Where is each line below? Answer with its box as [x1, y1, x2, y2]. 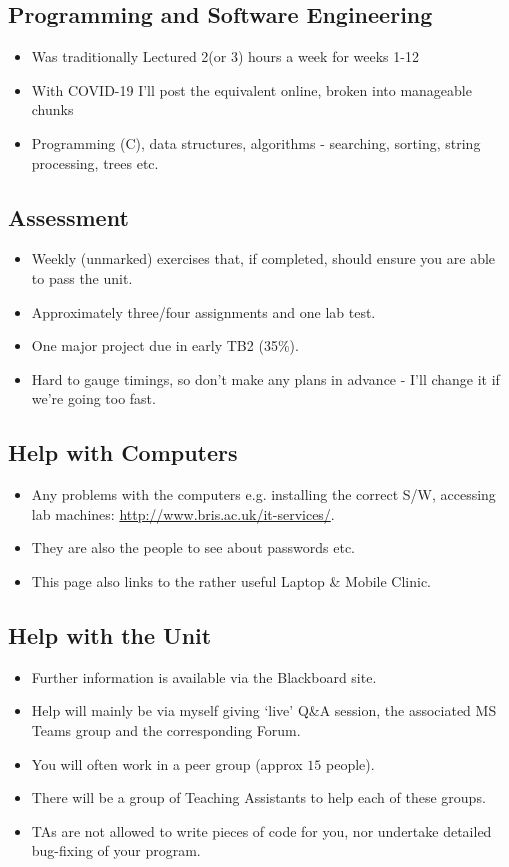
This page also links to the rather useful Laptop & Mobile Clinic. [31, 570, 432, 591]
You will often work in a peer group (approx [31, 753, 303, 774]
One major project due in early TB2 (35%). [31, 335, 299, 356]
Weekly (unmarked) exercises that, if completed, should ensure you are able [31, 248, 496, 269]
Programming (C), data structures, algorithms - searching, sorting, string [31, 132, 481, 153]
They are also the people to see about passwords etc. [31, 537, 355, 558]
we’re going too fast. [31, 388, 156, 409]
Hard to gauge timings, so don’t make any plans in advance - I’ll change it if [31, 368, 500, 389]
